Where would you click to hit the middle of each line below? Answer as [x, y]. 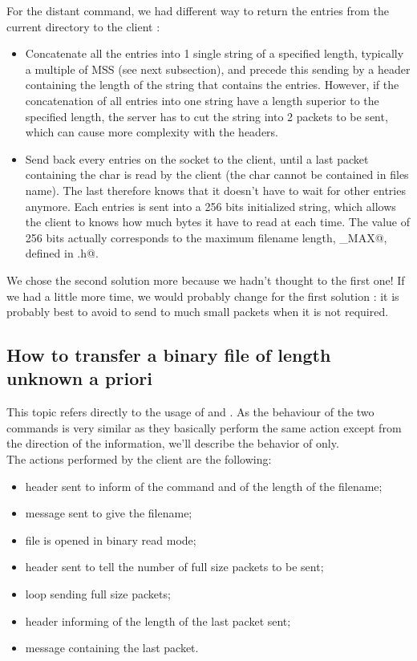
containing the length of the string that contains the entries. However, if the [212, 85]
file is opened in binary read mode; [111, 539]
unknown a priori [79, 378]
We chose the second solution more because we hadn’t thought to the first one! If [206, 280]
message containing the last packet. [112, 648]
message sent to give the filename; [109, 513]
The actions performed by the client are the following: [139, 459]
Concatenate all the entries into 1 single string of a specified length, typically [215, 53]
